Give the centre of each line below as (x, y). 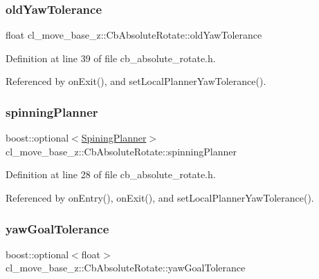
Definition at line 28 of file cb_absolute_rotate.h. (111, 174)
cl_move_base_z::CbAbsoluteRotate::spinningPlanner (121, 151)
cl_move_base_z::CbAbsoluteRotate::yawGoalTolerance (126, 268)
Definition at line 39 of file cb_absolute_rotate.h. (111, 58)
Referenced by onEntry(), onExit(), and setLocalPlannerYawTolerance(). (160, 198)
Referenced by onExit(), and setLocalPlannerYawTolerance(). (136, 81)
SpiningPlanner (114, 138)
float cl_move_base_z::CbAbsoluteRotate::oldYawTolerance (134, 35)
